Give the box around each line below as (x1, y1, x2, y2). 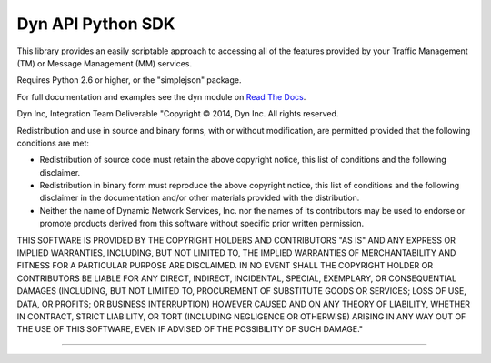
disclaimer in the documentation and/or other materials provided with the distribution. (39, 192, 360, 204)
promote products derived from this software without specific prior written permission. (39, 218, 365, 229)
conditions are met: (16, 137, 90, 148)
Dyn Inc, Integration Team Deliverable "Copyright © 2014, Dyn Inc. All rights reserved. (16, 108, 339, 119)
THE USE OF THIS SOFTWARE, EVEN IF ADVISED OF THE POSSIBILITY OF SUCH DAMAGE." (16, 324, 364, 335)
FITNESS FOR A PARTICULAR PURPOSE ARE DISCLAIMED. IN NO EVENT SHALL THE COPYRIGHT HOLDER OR (16, 260, 434, 271)
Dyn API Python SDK (16, 14, 175, 34)
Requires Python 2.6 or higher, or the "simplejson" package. (16, 75, 242, 86)
